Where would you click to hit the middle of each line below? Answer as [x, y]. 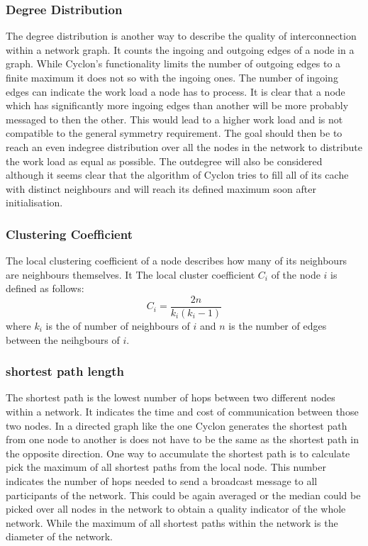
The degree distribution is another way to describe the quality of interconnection [181, 36]
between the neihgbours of [63, 339]
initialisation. [34, 202]
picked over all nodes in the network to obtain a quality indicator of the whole [176, 509]
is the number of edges [278, 325]
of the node [296, 274]
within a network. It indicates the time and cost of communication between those [182, 411]
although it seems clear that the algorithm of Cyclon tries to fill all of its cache [177, 175]
